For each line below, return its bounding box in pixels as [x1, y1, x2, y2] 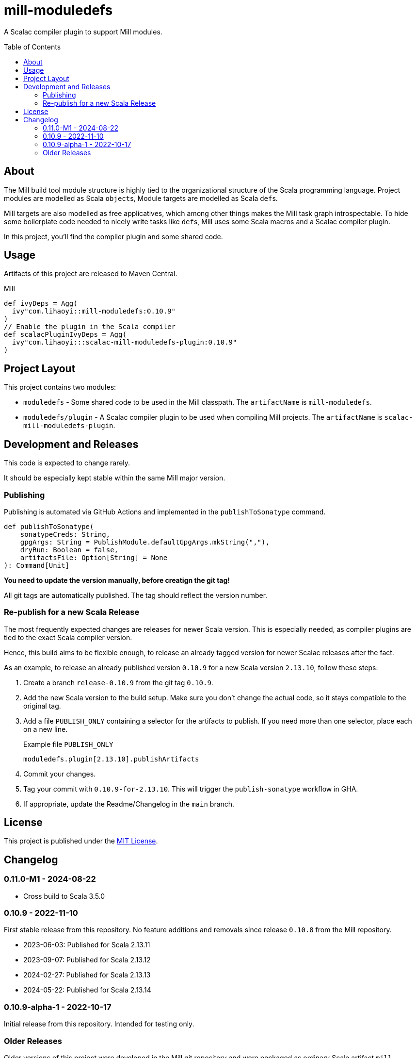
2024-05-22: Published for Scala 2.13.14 [23, 986, 151, 994]
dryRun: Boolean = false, [20, 546, 119, 554]
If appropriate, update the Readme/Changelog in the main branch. [23, 799, 235, 808]
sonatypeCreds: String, [20, 530, 111, 538]
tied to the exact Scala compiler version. [4, 633, 132, 642]
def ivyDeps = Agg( [4, 299, 78, 308]
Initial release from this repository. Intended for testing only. [4, 1020, 194, 1028]
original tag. [23, 701, 61, 710]
